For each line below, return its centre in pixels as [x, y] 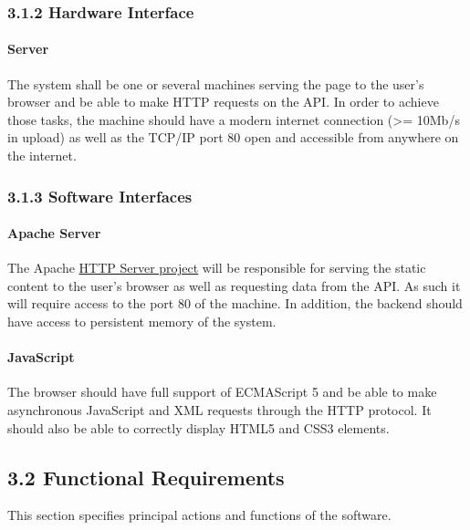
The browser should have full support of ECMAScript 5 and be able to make [222, 392]
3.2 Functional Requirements [146, 477]
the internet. [42, 156]
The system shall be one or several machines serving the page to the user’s [216, 83]
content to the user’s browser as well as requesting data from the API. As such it [234, 285]
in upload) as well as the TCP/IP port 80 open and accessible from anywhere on [233, 137]
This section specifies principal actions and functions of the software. [199, 515]
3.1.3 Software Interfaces [100, 196]
